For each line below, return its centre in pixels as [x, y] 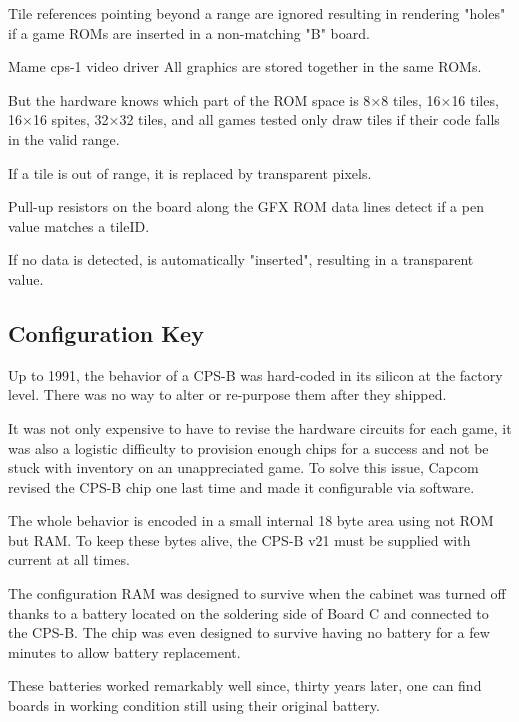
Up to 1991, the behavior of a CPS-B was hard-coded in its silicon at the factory [255, 374]
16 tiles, [475, 99]
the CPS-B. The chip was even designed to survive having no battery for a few [249, 632]
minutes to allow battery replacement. [124, 651]
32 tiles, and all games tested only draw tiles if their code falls [309, 119]
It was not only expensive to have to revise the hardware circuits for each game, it [260, 427]
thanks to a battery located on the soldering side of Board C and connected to [248, 612]
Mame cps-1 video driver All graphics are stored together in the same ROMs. [245, 66]
